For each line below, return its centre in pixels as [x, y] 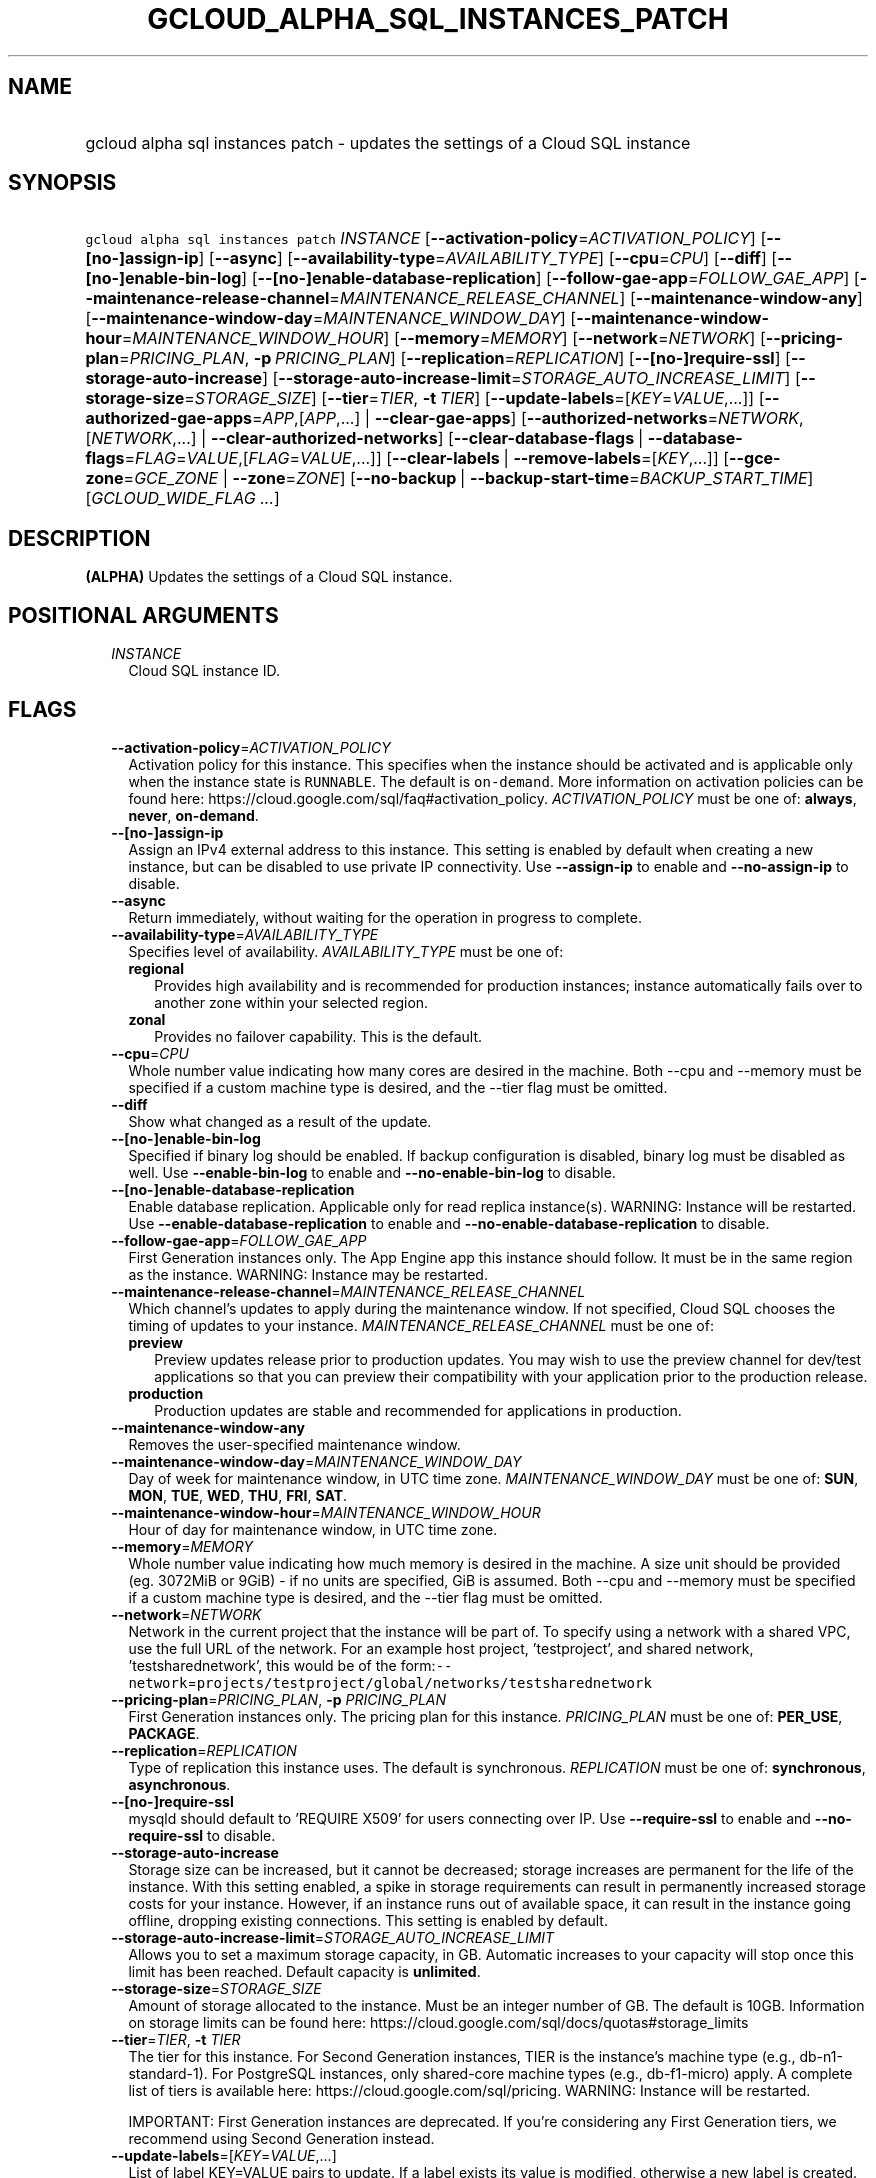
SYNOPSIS [62, 183]
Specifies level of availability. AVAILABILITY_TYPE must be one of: [346, 951]
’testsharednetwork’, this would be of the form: [282, 1665]
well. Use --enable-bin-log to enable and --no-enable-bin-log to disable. [372, 1172]
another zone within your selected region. [291, 1002]
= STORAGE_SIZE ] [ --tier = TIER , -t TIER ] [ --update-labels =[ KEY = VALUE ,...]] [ [474, 398]
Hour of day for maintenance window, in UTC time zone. [313, 1529]
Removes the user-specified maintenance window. [294, 1444]
